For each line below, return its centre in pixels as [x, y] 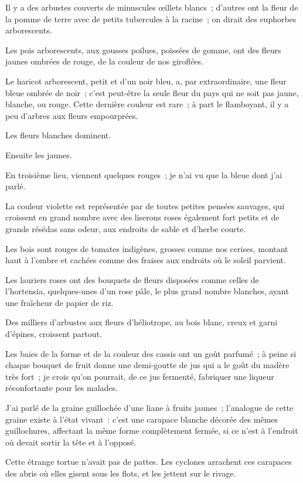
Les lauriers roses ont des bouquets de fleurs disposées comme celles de [132, 279]
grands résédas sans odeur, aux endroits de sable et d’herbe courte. [126, 228]
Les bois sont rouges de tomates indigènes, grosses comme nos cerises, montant [147, 248]
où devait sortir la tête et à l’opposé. [71, 442]
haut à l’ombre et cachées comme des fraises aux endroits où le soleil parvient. [146, 260]
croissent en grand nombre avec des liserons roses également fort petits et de [142, 217]
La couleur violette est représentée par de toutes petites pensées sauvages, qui [145, 205]
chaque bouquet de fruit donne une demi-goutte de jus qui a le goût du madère [147, 365]
